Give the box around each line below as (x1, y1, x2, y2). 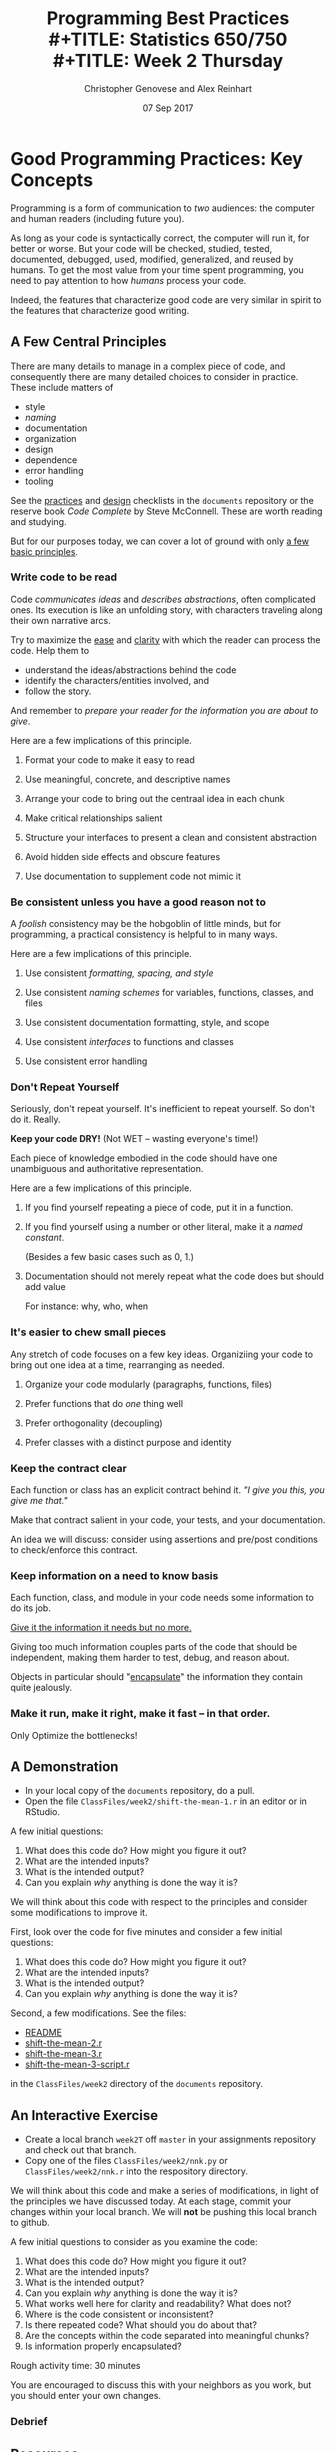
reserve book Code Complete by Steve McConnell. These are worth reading (10, 505, 323, 517)
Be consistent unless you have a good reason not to (10, 895, 267, 909)
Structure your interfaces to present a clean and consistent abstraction (24, 831, 317, 843)
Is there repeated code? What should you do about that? (24, 2319, 258, 2331)
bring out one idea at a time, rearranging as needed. (10, 1358, 225, 1371)
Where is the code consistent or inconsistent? (24, 2308, 214, 2321)
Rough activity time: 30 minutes (10, 2360, 142, 2372)
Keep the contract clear (10, 1461, 128, 1475)
